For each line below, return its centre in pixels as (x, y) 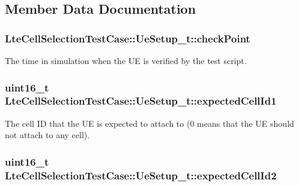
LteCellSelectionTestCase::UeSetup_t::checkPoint (128, 38)
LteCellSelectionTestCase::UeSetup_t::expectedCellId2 (141, 175)
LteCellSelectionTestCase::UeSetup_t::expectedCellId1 (141, 101)
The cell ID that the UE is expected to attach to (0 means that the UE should (149, 123)
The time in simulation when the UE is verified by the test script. (126, 60)
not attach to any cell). (47, 135)
